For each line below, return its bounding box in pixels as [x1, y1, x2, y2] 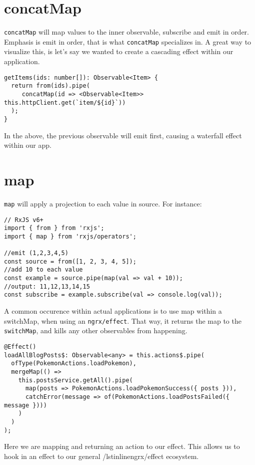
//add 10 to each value [4, 266, 83, 274]
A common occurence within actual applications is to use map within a [4, 306, 222, 316]
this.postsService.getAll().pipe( [18, 376, 133, 384]
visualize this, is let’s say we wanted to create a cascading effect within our [4, 46, 233, 57]
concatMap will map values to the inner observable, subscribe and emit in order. [4, 27, 249, 37]
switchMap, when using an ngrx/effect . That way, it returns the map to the [4, 315, 241, 326]
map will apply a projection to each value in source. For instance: [4, 198, 202, 208]
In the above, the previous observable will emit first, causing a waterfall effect [4, 130, 242, 140]
